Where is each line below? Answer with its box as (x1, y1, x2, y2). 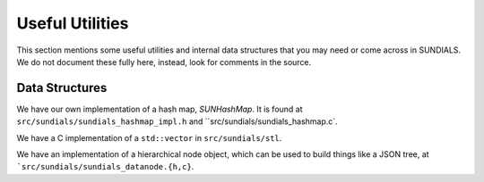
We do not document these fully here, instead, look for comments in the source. (16, 56, 312, 67)
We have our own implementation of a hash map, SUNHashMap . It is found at (16, 103, 304, 114)
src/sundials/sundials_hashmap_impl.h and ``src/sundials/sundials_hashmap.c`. (16, 116, 338, 127)
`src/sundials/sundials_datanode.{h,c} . (16, 161, 194, 172)
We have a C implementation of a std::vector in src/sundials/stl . (16, 132, 282, 143)
